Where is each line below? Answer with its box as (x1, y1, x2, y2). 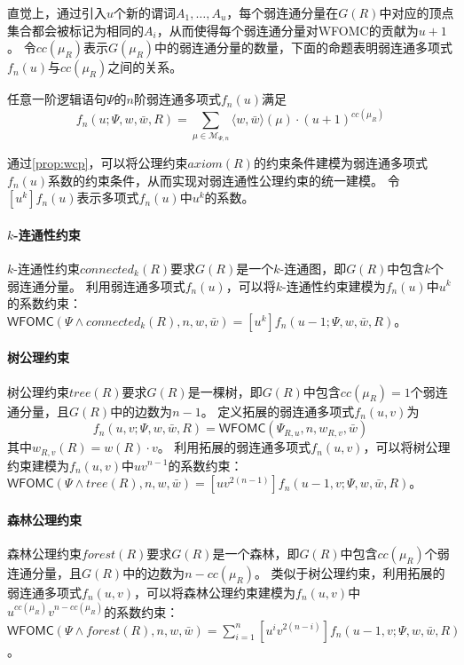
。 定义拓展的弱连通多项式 (201, 401, 355, 420)
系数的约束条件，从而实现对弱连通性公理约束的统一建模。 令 (48, 170, 400, 189)
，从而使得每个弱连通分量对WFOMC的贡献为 (156, 20, 419, 39)
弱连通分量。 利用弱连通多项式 (7, 276, 185, 295)
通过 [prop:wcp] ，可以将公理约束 (7, 153, 188, 171)
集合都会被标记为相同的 (7, 20, 144, 39)
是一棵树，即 (187, 382, 263, 400)
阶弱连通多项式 (133, 90, 221, 108)
